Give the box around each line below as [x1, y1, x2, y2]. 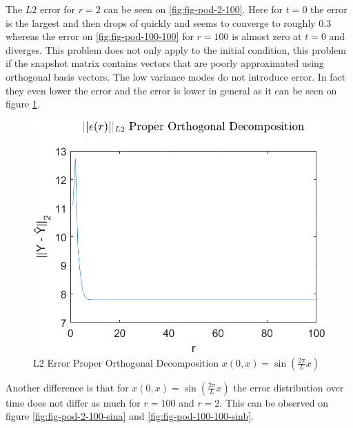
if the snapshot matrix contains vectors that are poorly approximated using [6, 56, 324, 70]
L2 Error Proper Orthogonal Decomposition [33, 355, 219, 369]
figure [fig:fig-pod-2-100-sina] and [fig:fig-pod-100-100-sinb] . [6, 409, 254, 423]
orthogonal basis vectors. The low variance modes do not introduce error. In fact [6, 69, 346, 83]
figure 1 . [6, 96, 40, 111]
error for [39, 2, 76, 16]
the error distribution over [233, 380, 344, 394]
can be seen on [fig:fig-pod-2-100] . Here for [103, 2, 283, 16]
